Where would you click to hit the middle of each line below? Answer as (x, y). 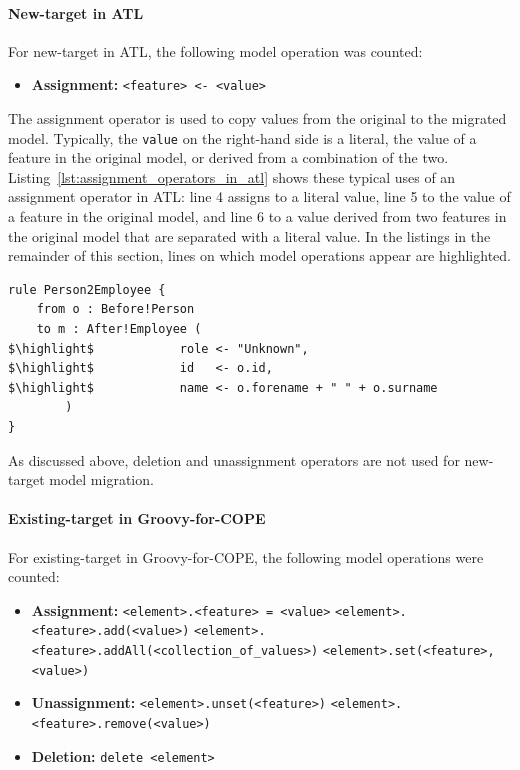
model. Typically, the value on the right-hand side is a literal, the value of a (242, 137)
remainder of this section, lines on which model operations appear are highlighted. (259, 255)
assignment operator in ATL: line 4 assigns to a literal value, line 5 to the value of (259, 196)
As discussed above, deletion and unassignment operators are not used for (234, 459)
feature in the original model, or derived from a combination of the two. (228, 157)
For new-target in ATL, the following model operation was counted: (215, 50)
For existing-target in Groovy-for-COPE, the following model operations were (246, 556)
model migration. (101, 479)
